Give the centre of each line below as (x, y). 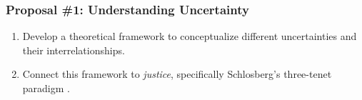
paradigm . (46, 88)
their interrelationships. (74, 50)
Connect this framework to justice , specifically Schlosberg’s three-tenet (177, 74)
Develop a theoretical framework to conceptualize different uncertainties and (190, 36)
